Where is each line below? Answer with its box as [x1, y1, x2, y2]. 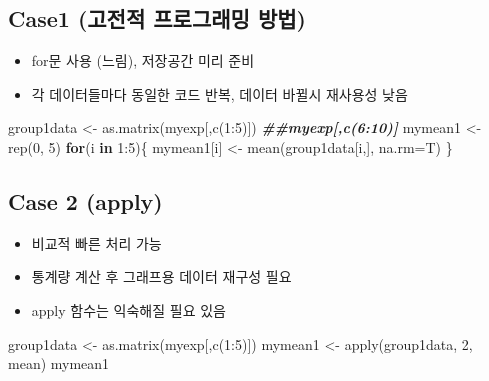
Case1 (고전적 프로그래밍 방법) [8, 3, 306, 34]
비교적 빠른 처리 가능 [31, 232, 162, 253]
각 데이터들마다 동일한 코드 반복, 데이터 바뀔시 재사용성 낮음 [31, 83, 408, 104]
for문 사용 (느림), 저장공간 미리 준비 [31, 50, 255, 71]
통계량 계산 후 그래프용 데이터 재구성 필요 [31, 266, 292, 287]
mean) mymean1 [8, 353, 110, 374]
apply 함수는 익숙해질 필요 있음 [31, 299, 226, 320]
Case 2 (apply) [8, 185, 163, 216]
